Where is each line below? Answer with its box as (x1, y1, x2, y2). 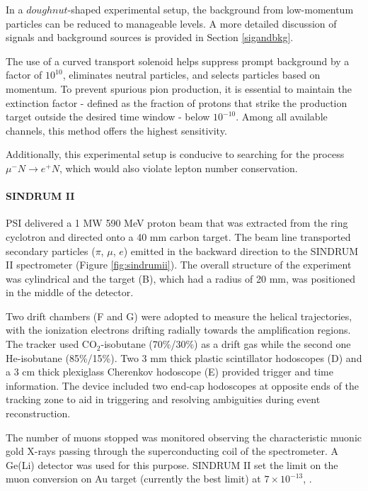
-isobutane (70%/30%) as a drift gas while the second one (100, 337, 351, 351)
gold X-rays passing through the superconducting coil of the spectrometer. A (6, 444, 338, 458)
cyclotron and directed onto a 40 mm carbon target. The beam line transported (6, 229, 351, 244)
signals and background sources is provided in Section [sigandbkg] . (6, 30, 294, 45)
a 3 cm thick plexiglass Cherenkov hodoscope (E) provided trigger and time (6, 364, 333, 379)
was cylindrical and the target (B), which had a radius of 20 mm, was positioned (6, 271, 356, 286)
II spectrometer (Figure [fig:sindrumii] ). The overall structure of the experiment (6, 257, 352, 272)
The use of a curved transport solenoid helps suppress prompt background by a (6, 53, 350, 68)
